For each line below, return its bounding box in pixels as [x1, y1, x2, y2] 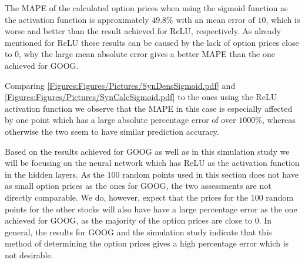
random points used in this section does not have [122, 168, 299, 180]
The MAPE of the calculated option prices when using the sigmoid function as [5, 2, 288, 14]
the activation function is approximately [5, 13, 149, 25]
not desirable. [5, 248, 53, 261]
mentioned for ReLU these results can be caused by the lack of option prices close [5, 36, 299, 48]
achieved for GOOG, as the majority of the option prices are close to [5, 214, 252, 227]
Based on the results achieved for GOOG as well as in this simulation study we [5, 145, 290, 157]
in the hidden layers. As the [5, 168, 105, 180]
